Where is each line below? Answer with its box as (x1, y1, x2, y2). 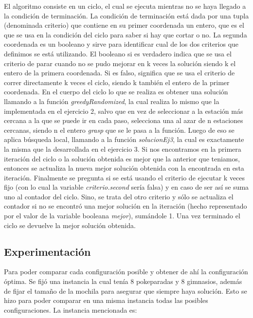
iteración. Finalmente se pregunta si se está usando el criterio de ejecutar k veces (4, 172, 245, 182)
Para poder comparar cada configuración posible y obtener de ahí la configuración (4, 266, 248, 277)
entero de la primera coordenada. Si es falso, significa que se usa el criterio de (4, 68, 235, 78)
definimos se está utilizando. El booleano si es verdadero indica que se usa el (4, 48, 232, 58)
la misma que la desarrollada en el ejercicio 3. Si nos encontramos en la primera (4, 143, 241, 154)
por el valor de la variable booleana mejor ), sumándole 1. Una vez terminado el (4, 211, 240, 221)
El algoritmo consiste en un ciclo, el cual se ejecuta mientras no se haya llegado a (4, 1, 246, 11)
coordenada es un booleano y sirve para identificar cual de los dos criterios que (4, 39, 239, 49)
